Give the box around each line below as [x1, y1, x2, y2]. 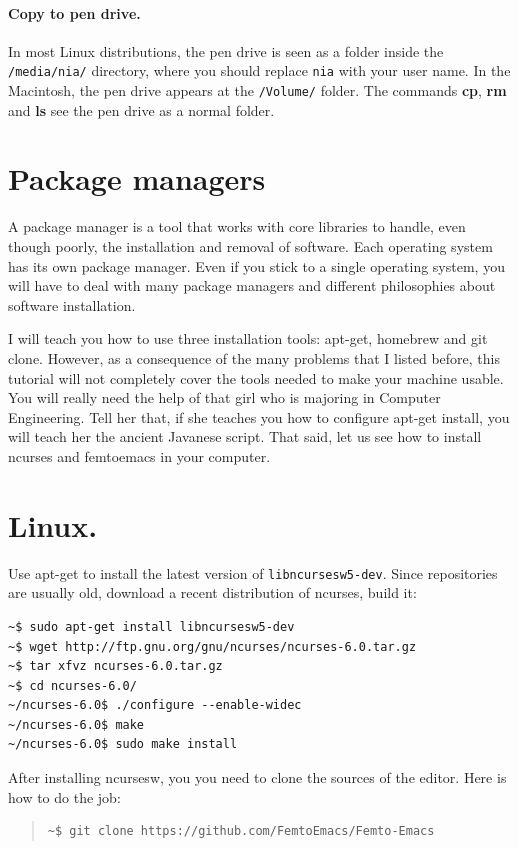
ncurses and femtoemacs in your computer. [8, 445, 271, 466]
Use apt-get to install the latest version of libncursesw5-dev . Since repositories [8, 562, 498, 583]
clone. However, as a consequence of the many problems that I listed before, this [8, 347, 500, 368]
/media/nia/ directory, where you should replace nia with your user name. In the [8, 60, 511, 81]
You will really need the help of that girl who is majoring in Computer [8, 387, 441, 408]
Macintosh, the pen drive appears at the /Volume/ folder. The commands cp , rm [8, 80, 507, 101]
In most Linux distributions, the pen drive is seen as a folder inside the [8, 40, 444, 61]
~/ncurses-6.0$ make [8, 717, 145, 732]
